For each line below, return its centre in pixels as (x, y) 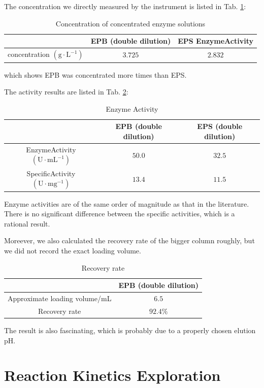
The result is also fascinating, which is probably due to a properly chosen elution (130, 330)
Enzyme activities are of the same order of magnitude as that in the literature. (127, 203)
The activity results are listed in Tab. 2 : (66, 92)
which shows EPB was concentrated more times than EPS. (95, 74)
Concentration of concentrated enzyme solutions (130, 23)
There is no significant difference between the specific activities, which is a (120, 214)
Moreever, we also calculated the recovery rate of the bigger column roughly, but (129, 240)
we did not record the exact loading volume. (73, 251)
